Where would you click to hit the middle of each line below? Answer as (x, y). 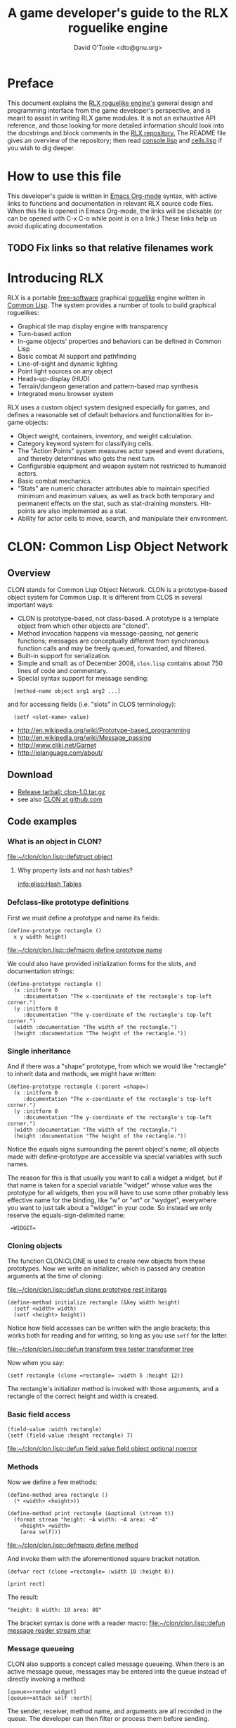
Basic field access (39, 1414)
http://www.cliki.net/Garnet (57, 745)
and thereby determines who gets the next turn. (86, 458)
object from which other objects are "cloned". (83, 626)
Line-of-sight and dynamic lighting (67, 364)
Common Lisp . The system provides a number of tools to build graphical (112, 305)
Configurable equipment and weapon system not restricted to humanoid (122, 466)
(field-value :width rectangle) (54, 1429)
